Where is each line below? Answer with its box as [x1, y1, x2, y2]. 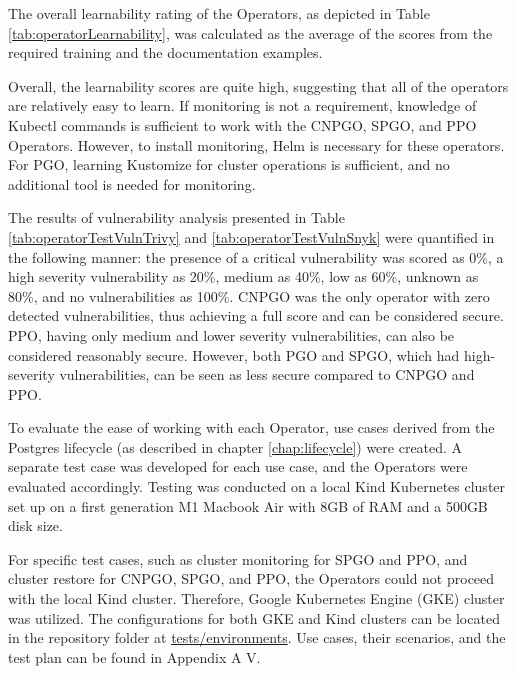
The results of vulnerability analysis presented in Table [8, 207, 345, 228]
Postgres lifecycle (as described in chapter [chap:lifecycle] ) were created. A [8, 436, 463, 457]
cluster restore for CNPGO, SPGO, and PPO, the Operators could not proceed [8, 568, 495, 589]
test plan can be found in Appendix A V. [8, 646, 261, 667]
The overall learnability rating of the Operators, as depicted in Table [8, 3, 430, 23]
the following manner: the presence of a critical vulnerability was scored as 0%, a [8, 246, 504, 267]
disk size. [8, 515, 63, 536]
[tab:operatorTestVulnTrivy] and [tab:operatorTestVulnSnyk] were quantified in [8, 226, 495, 247]
